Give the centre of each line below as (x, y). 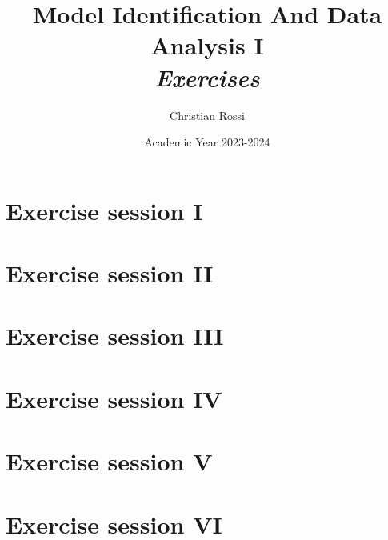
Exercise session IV (114, 398)
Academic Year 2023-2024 (207, 142)
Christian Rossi (207, 115)
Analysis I (207, 45)
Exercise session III (115, 336)
